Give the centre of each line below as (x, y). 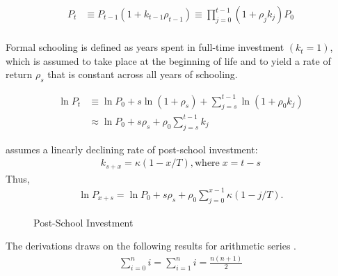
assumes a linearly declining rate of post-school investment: (132, 149)
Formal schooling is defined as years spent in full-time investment (145, 47)
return (19, 74)
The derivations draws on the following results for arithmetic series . (151, 246)
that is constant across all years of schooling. (143, 74)
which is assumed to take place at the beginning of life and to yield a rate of (168, 60)
